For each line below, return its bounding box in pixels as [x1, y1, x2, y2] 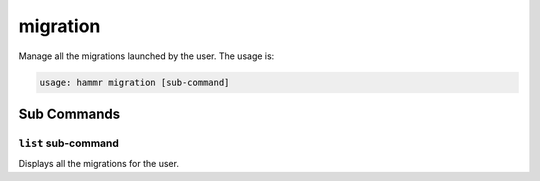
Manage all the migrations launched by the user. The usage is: [18, 50, 275, 62]
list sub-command [18, 136, 120, 150]
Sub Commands [18, 105, 121, 122]
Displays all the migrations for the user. [18, 158, 180, 170]
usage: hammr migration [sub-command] [39, 76, 230, 88]
